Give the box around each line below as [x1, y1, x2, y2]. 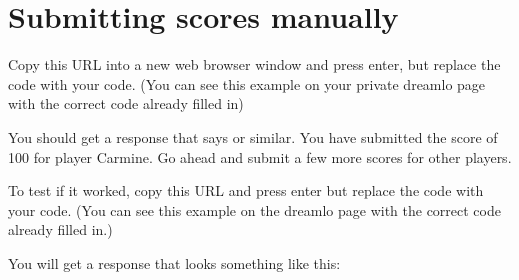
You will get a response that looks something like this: [8, 252, 341, 273]
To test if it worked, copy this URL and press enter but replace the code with [8, 180, 484, 201]
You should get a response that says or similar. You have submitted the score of [8, 126, 498, 147]
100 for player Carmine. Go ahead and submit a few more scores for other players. [8, 146, 512, 167]
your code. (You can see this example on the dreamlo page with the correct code [8, 199, 501, 220]
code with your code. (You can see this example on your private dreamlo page [8, 73, 486, 94]
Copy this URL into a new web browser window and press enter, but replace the [8, 54, 501, 75]
